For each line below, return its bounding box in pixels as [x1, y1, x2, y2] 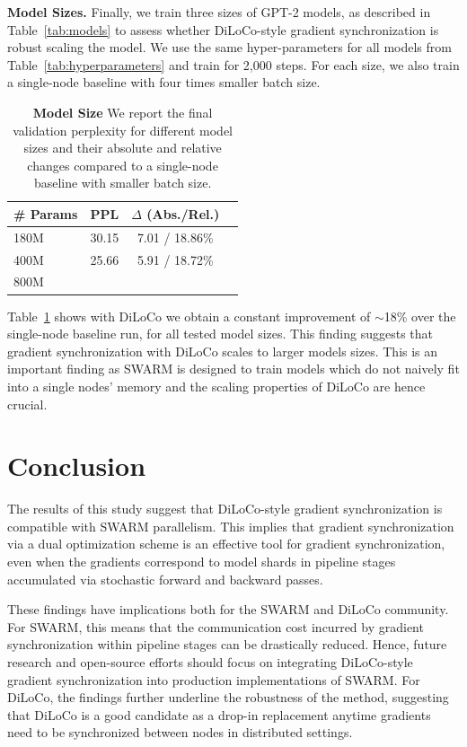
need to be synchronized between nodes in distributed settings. [7, 723, 353, 742]
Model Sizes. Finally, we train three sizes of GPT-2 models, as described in [7, 3, 431, 21]
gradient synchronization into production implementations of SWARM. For [7, 670, 420, 689]
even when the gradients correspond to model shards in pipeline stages [7, 552, 396, 571]
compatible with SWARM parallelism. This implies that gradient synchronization [7, 516, 454, 535]
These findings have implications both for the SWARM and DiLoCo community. [7, 600, 449, 619]
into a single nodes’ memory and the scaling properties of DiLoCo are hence [7, 376, 426, 395]
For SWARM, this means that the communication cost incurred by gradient [7, 617, 424, 636]
